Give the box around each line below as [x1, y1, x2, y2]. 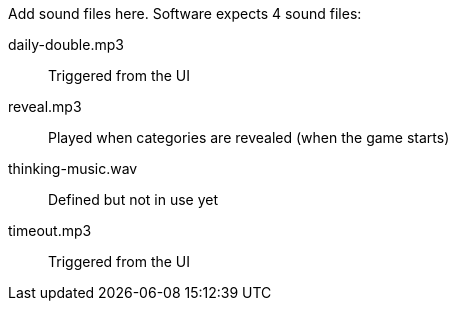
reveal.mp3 [8, 98, 82, 115]
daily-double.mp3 [8, 36, 124, 53]
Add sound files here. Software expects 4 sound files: [8, 5, 362, 22]
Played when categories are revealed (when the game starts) [48, 129, 450, 146]
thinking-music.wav [8, 160, 138, 177]
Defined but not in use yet [48, 191, 219, 208]
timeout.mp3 [8, 222, 92, 239]
